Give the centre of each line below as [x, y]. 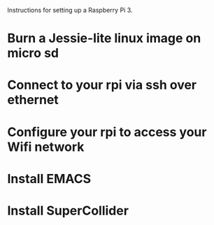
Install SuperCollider [68, 211]
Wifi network [46, 147]
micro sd [33, 53]
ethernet [33, 100]
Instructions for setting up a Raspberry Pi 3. [70, 10]
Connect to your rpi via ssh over [102, 85]
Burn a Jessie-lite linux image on [104, 38]
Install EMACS [49, 179]
